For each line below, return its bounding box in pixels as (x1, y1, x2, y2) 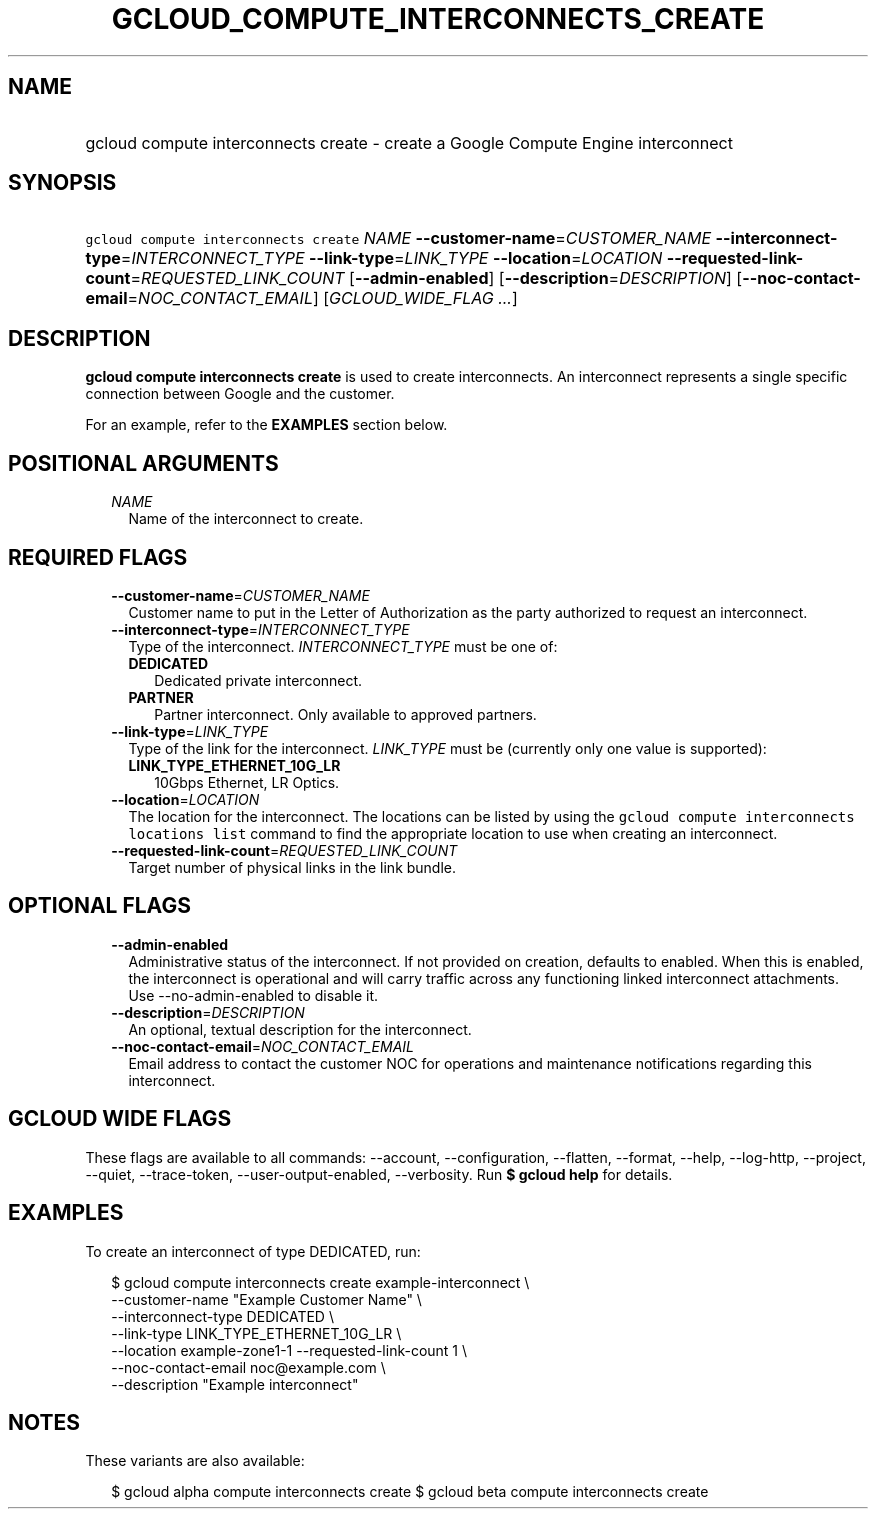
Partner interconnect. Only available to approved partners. (154, 705, 537, 723)
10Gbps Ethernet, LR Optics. (154, 773, 340, 791)
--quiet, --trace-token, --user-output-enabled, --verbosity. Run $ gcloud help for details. (85, 1165, 673, 1183)
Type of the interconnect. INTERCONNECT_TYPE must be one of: (128, 637, 558, 655)
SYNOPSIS (8, 170, 117, 196)
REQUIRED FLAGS (8, 544, 188, 570)
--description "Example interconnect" (111, 1375, 359, 1393)
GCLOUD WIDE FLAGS (8, 1106, 232, 1132)
